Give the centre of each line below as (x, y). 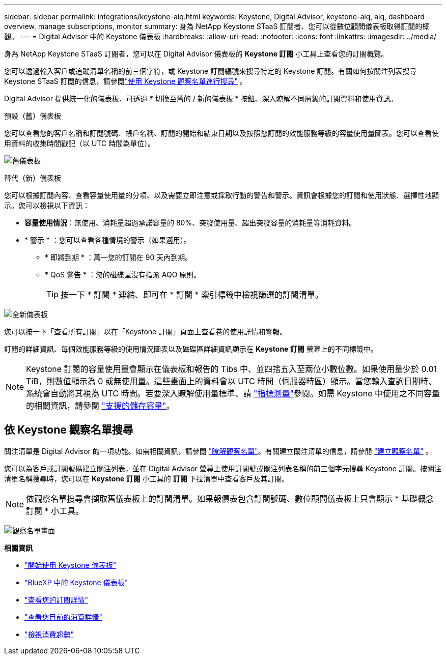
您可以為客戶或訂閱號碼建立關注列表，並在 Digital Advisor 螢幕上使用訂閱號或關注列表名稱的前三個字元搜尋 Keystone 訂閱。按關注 (223, 468)
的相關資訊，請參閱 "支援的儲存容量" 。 (100, 406)
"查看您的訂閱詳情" (57, 599)
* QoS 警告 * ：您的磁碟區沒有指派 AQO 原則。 (123, 275)
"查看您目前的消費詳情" (64, 617)
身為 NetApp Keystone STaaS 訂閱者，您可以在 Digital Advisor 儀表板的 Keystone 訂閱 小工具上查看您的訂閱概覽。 (196, 54)
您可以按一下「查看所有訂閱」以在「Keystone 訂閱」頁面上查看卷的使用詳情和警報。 (146, 332)
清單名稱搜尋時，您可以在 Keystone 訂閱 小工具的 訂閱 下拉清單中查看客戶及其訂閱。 (147, 478)
